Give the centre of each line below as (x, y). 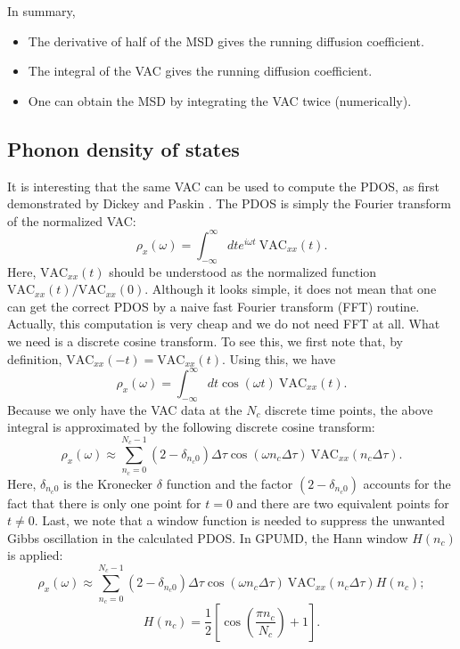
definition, (35, 358)
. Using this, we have (279, 358)
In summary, (41, 11)
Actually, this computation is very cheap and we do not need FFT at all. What (224, 324)
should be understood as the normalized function (243, 271)
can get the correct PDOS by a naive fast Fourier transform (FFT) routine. (214, 306)
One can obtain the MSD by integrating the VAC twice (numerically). (220, 100)
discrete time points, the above (349, 409)
